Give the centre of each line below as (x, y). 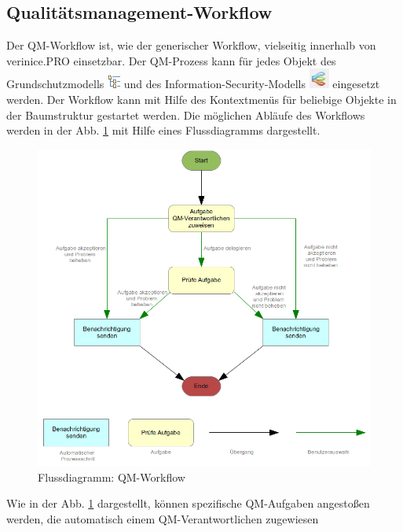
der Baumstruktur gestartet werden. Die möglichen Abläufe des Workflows (186, 115)
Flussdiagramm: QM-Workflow (112, 477)
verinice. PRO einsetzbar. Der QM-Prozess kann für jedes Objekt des (171, 60)
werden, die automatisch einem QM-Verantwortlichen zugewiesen (163, 518)
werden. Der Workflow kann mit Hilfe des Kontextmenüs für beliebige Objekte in (201, 99)
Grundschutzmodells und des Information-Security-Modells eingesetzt (193, 84)
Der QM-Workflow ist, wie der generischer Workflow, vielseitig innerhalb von (191, 45)
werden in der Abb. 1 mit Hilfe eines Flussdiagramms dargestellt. (163, 130)
